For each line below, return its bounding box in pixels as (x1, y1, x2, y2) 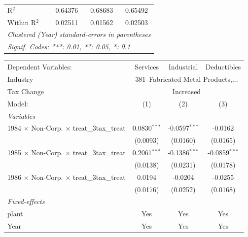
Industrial (168, 62, 198, 72)
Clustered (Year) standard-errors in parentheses (7, 29, 151, 39)
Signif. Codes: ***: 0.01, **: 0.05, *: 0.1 (7, 41, 131, 52)
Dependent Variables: (7, 62, 72, 72)
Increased (172, 86, 201, 96)
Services (135, 62, 159, 72)
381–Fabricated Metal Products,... (135, 73, 238, 84)
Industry (7, 73, 34, 84)
